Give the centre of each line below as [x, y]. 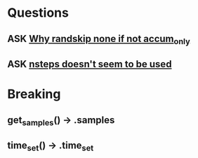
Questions [38, 13]
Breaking [34, 94]
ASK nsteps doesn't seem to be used [90, 64]
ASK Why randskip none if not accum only [99, 39]
